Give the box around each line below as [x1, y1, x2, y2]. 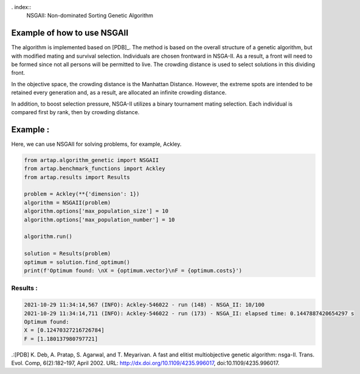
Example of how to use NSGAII [11, 28, 129, 38]
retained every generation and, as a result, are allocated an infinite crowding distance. [11, 89, 227, 97]
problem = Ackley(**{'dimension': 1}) [24, 191, 140, 197]
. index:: [11, 4, 32, 10]
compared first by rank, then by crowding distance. [11, 109, 140, 116]
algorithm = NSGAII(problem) [24, 199, 111, 206]
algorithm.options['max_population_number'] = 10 [24, 216, 175, 223]
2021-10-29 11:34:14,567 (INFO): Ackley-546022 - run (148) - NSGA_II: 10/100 [24, 301, 265, 308]
